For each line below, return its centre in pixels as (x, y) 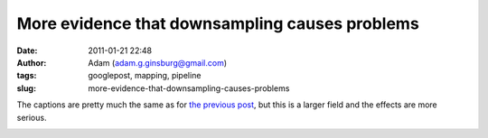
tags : (27, 76)
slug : (26, 88)
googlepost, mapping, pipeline (145, 76)
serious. (32, 117)
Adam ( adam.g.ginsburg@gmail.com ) (158, 62)
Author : (32, 62)
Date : (27, 51)
